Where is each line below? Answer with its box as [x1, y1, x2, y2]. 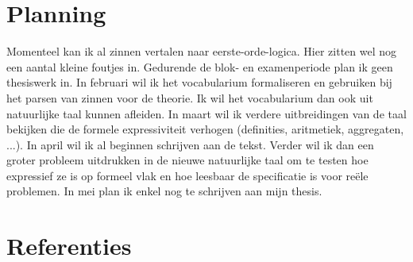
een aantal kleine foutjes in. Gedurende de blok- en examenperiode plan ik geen [6, 58, 393, 75]
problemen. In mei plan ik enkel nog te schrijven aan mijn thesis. [6, 183, 322, 199]
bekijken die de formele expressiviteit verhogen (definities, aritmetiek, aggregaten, [6, 121, 404, 137]
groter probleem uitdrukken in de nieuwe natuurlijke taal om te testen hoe [6, 152, 369, 168]
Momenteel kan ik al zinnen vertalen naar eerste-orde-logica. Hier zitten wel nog [6, 43, 397, 60]
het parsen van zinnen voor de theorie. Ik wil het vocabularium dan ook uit [6, 89, 373, 106]
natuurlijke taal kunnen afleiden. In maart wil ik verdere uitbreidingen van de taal [6, 105, 407, 121]
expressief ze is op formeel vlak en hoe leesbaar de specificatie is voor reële [6, 167, 369, 183]
